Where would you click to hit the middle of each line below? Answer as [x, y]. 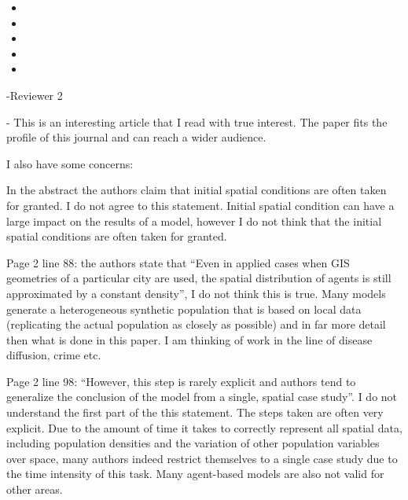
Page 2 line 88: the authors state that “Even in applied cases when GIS [178, 262]
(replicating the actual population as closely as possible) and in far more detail [196, 324]
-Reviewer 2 [35, 95]
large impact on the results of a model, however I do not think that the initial [194, 221]
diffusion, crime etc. [54, 355]
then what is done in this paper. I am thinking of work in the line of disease [189, 339]
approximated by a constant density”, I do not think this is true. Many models [196, 293]
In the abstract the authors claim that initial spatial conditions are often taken [197, 190]
